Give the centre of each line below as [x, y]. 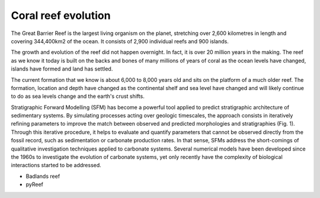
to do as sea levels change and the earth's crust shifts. [78, 96]
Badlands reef [43, 176]
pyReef [35, 184]
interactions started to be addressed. [56, 165]
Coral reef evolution [61, 15]
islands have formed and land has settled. [62, 69]
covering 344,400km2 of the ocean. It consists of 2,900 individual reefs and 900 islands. [120, 41]
